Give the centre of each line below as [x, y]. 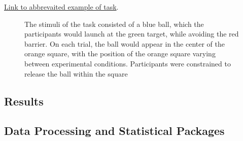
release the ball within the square [76, 73]
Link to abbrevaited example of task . [61, 7]
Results [24, 101]
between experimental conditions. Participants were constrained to [128, 63]
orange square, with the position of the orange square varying [120, 54]
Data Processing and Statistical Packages [114, 131]
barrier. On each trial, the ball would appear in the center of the [125, 43]
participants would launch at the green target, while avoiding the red [132, 34]
